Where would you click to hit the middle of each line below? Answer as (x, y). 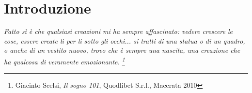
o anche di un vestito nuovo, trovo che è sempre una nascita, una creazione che (122, 50)
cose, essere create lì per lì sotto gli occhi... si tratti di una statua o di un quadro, (125, 40)
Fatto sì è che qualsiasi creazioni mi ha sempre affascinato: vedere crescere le (118, 31)
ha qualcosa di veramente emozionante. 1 (64, 61)
